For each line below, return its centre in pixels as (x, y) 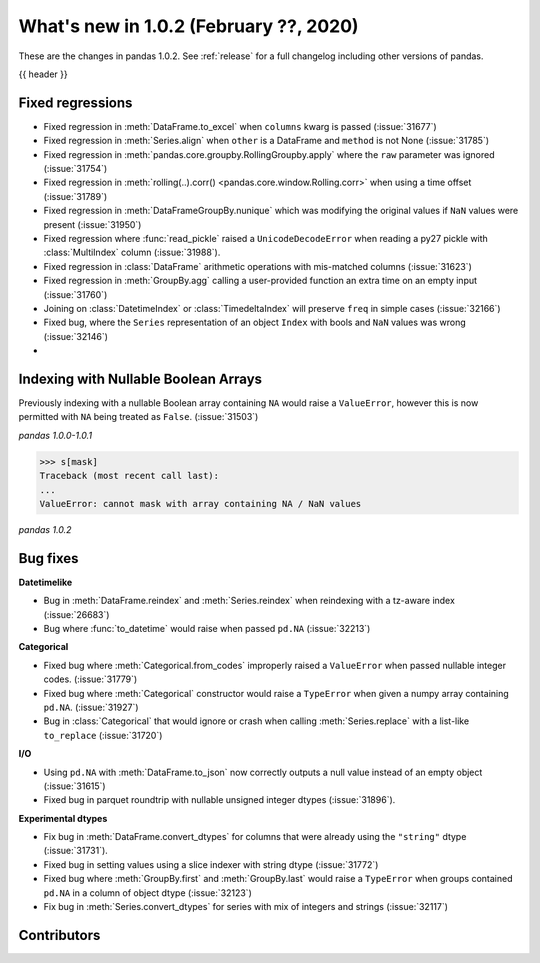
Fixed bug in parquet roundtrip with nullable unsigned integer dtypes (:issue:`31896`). (219, 800)
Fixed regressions (75, 102)
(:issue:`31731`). (76, 851)
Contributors (59, 935)
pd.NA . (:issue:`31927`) (91, 707)
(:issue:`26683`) (76, 614)
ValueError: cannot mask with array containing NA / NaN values (200, 503)
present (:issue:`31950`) (92, 224)
